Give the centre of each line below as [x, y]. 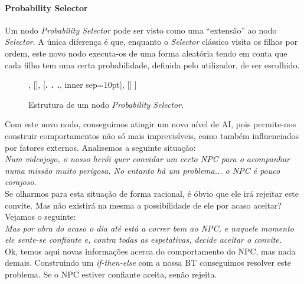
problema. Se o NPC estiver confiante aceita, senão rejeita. [111, 274]
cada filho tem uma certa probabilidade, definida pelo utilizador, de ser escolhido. [152, 65]
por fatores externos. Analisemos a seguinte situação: [100, 147]
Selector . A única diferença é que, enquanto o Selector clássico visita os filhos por [151, 42]
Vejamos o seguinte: [40, 217]
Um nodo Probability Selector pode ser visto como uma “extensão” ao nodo [141, 30]
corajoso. [21, 182]
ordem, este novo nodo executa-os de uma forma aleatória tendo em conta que [146, 53]
